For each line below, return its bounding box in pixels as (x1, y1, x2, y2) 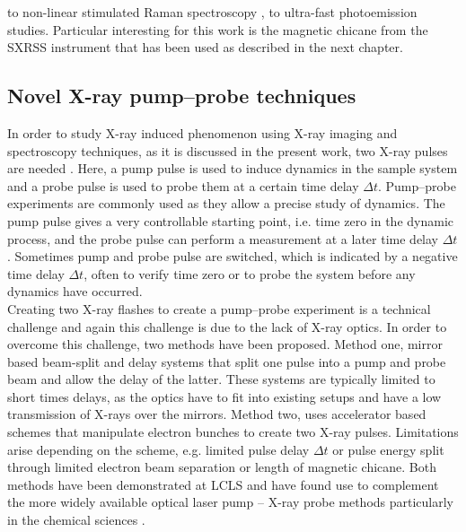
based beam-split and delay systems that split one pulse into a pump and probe (7, 352, 446, 371)
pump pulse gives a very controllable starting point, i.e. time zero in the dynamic (7, 211, 453, 230)
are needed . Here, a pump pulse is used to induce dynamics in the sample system (7, 159, 458, 178)
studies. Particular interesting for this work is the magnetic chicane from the (7, 20, 428, 39)
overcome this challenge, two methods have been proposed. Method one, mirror (7, 335, 443, 353)
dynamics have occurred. (7, 282, 143, 301)
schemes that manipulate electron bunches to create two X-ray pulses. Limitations (7, 423, 459, 441)
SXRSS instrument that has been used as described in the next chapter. (7, 38, 403, 57)
